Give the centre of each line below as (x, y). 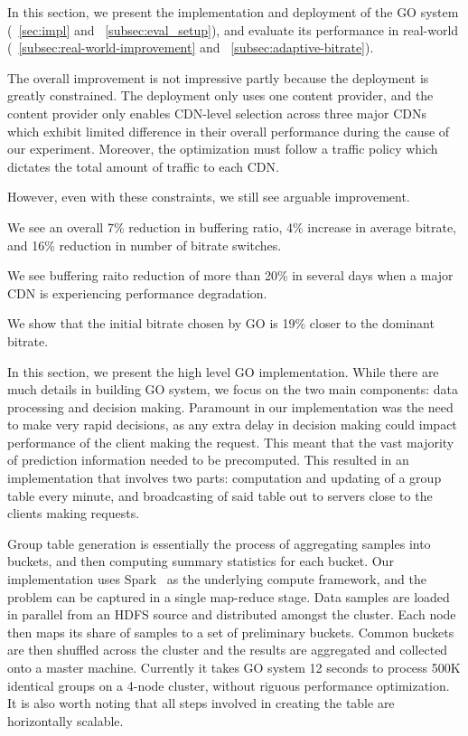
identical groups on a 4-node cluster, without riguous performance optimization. (229, 685)
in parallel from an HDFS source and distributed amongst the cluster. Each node (232, 614)
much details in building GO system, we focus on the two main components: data (233, 389)
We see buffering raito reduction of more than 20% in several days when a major (230, 275)
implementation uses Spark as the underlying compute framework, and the (217, 579)
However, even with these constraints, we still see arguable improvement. (209, 197)
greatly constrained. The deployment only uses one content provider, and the (220, 95)
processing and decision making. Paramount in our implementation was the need (230, 406)
